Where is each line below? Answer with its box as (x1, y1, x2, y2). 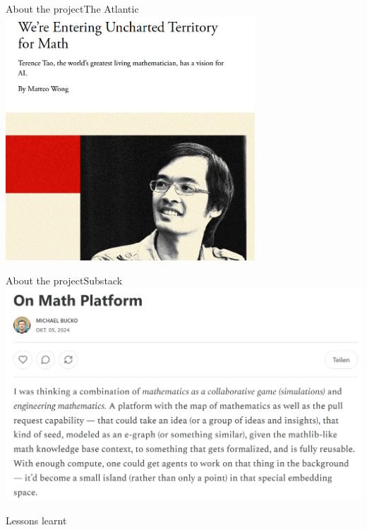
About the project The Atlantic (6, 1, 139, 16)
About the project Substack (6, 272, 123, 287)
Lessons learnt (6, 512, 67, 527)
